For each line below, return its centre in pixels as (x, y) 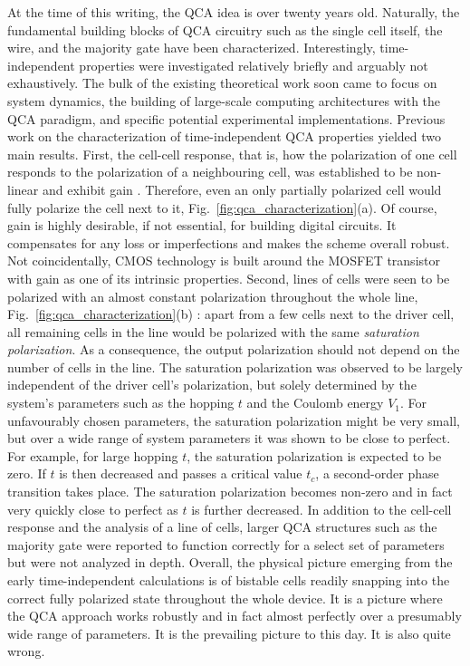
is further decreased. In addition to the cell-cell (321, 509)
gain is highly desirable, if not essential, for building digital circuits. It (202, 225)
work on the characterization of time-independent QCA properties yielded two (224, 136)
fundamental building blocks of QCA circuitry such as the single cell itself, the (225, 29)
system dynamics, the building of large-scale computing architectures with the (224, 100)
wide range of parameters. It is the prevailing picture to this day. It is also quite (229, 633)
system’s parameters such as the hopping (121, 403)
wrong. (26, 651)
